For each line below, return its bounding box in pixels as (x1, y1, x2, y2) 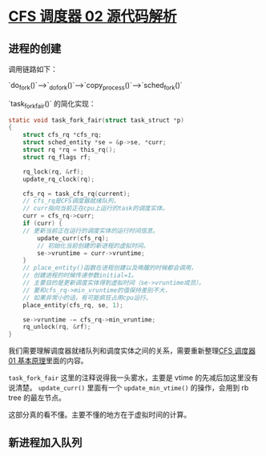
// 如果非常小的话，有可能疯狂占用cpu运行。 (22, 294, 152, 302)
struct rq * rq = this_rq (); (22, 146, 116, 154)
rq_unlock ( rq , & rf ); (22, 323, 91, 331)
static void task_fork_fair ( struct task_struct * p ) (8, 116, 184, 124)
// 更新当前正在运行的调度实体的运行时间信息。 (22, 226, 159, 234)
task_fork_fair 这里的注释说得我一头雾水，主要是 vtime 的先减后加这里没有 (8, 373, 259, 382)
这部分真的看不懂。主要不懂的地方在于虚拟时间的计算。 (8, 410, 191, 420)
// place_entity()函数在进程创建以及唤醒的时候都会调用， (22, 264, 198, 272)
